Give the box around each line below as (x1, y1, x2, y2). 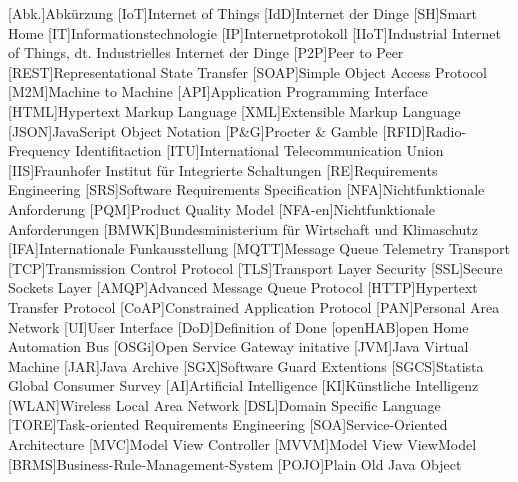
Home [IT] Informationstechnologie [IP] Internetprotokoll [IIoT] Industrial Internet (8, 22, 501, 43)
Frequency (8, 140, 71, 161)
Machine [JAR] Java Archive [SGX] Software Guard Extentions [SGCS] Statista (8, 355, 484, 376)
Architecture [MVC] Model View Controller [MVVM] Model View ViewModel (8, 434, 477, 455)
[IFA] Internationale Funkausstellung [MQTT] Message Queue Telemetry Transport (8, 238, 510, 259)
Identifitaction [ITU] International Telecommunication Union (75, 140, 444, 161)
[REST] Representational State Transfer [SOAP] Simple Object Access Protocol (8, 61, 488, 82)
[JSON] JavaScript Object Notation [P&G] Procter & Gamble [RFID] (8, 120, 426, 141)
